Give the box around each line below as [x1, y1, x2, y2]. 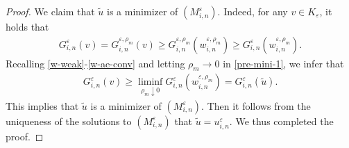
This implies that [6, 98, 79, 113]
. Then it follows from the [201, 98, 311, 113]
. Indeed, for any [217, 4, 288, 18]
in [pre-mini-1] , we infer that [223, 56, 344, 70]
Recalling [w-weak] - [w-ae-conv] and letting [6, 56, 185, 70]
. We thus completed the [229, 113, 334, 128]
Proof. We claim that [6, 4, 95, 18]
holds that [6, 19, 49, 33]
